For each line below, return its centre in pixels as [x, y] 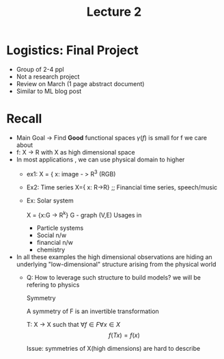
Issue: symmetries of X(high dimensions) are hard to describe [113, 349]
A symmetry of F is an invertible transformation [93, 311]
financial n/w [55, 243]
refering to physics [53, 285]
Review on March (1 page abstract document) [80, 83]
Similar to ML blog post [49, 91]
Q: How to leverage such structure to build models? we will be [114, 278]
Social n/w [52, 235]
